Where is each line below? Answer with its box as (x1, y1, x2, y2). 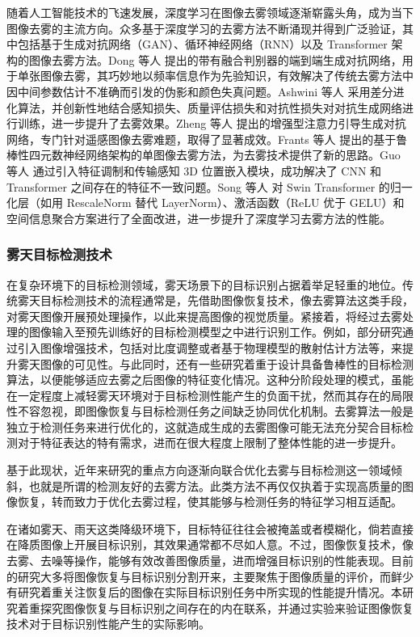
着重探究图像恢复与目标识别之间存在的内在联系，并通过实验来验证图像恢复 (17, 599, 414, 616)
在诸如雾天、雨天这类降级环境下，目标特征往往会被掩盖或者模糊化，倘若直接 (6, 520, 414, 537)
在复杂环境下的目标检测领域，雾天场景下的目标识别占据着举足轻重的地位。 (6, 276, 402, 293)
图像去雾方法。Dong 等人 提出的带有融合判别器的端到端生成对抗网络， (28, 51, 402, 68)
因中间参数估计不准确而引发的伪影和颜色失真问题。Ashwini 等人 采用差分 (6, 82, 393, 99)
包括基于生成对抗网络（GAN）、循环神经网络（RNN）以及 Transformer (17, 36, 388, 53)
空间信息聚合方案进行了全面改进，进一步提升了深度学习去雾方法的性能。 (6, 209, 391, 226)
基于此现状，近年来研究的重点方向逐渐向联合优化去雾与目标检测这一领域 (6, 462, 391, 479)
